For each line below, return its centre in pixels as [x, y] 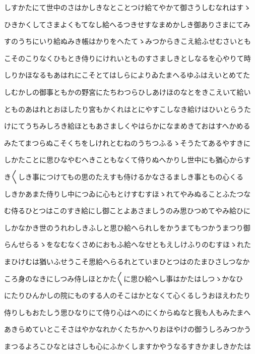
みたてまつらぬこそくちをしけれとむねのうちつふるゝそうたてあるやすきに [127, 142]
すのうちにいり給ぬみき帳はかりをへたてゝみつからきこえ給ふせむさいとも [127, 41]
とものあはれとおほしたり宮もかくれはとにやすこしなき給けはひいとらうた [127, 109]
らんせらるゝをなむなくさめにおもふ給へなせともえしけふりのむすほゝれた [127, 244]
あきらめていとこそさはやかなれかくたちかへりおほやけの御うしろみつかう [127, 329]
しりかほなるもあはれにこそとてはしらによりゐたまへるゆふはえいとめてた [127, 75]
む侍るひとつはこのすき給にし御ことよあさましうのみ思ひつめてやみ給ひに [127, 211]
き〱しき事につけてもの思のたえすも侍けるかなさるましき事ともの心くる [124, 176]
